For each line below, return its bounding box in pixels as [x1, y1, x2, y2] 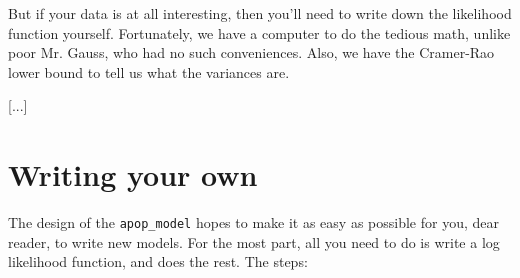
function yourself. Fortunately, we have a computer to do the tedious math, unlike [8, 22, 511, 43]
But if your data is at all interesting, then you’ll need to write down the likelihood [8, 3, 512, 23]
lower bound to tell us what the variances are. [8, 61, 290, 82]
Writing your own [8, 154, 258, 195]
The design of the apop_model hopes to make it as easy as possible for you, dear [8, 212, 499, 233]
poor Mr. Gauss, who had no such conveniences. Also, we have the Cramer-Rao [8, 42, 495, 63]
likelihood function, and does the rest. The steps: [8, 251, 308, 272]
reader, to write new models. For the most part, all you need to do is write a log [8, 231, 500, 252]
